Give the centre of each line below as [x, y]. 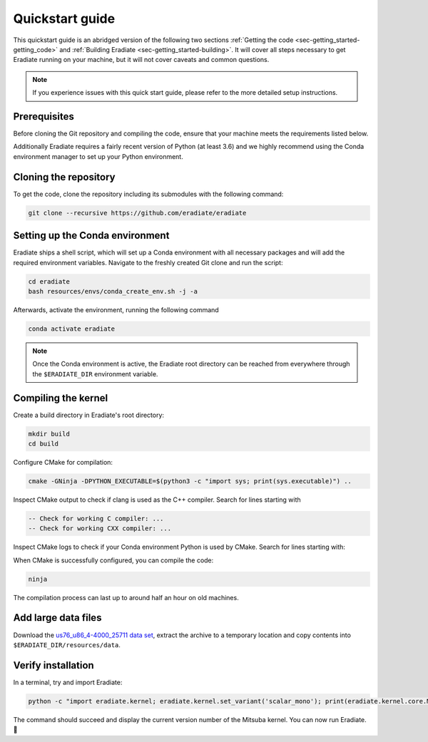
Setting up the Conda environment [91, 236]
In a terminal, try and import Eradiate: [68, 682]
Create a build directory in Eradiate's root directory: [88, 415]
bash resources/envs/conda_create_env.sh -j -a [113, 291]
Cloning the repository [64, 177]
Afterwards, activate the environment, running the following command [116, 309]
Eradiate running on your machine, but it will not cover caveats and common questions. [141, 60]
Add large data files [57, 618]
